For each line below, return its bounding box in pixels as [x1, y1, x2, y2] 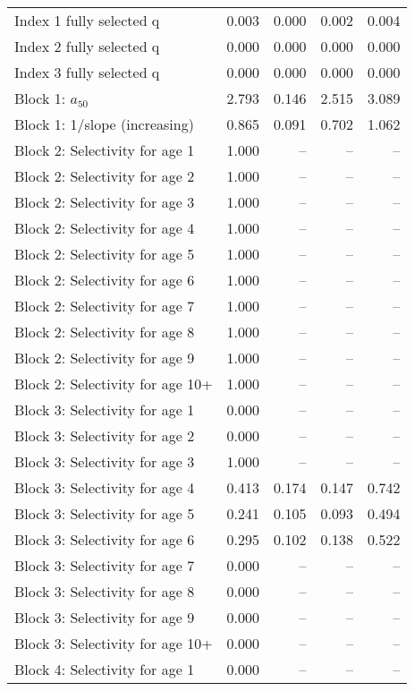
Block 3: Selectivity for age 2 [14, 425, 195, 446]
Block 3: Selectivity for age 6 [14, 529, 195, 550]
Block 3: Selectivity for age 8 [14, 581, 195, 601]
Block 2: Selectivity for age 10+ [14, 373, 213, 394]
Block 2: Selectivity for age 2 [14, 166, 195, 186]
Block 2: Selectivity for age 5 [14, 243, 195, 264]
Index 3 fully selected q [14, 62, 160, 82]
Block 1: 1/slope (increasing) [14, 114, 194, 134]
